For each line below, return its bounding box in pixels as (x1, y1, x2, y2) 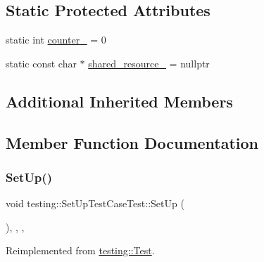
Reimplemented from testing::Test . (6, 243, 155, 258)
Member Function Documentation (6, 131, 259, 153)
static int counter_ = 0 (6, 32, 106, 47)
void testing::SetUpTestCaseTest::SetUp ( (6, 196, 184, 211)
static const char (6, 55, 77, 70)
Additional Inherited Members (6, 90, 233, 112)
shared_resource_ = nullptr (88, 55, 210, 70)
